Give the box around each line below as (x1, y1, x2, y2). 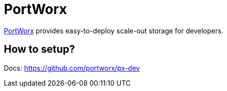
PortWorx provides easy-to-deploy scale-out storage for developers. (4, 26, 224, 35)
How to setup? (4, 43, 75, 56)
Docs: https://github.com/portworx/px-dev (4, 63, 140, 72)
